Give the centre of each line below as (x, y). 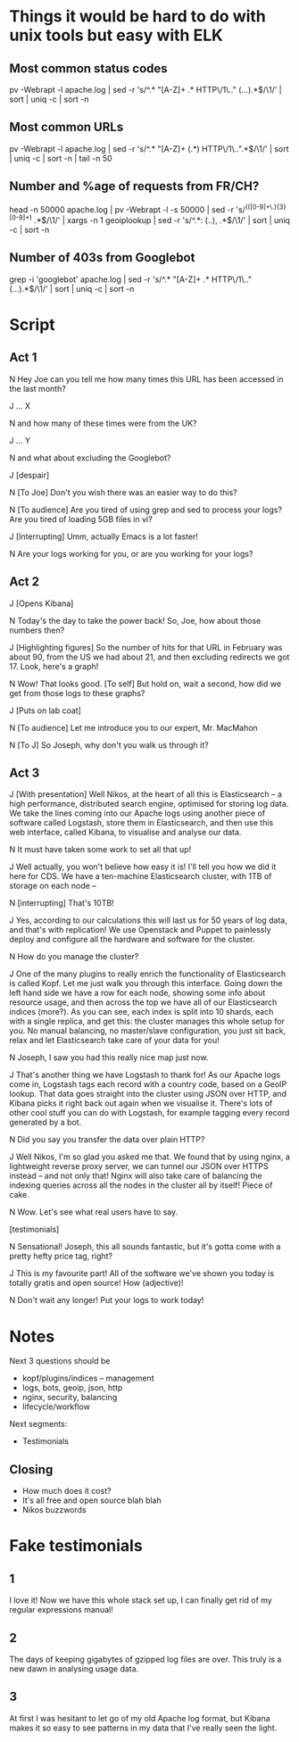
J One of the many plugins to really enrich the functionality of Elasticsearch (148, 974)
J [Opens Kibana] (42, 603)
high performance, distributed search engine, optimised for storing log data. (149, 804)
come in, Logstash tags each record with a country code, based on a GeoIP (148, 1084)
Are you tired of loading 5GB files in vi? (81, 518)
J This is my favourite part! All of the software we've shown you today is (142, 1273)
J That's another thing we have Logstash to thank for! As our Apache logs (145, 1075)
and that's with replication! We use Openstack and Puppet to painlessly (140, 930)
